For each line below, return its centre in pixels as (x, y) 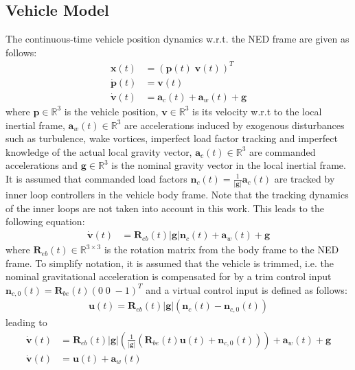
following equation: (45, 221)
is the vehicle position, (111, 111)
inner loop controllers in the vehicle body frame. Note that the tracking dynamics (177, 195)
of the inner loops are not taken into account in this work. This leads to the (165, 208)
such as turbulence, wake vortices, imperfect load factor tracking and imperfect (172, 138)
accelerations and (42, 165)
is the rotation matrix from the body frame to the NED (221, 250)
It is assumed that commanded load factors (96, 178)
